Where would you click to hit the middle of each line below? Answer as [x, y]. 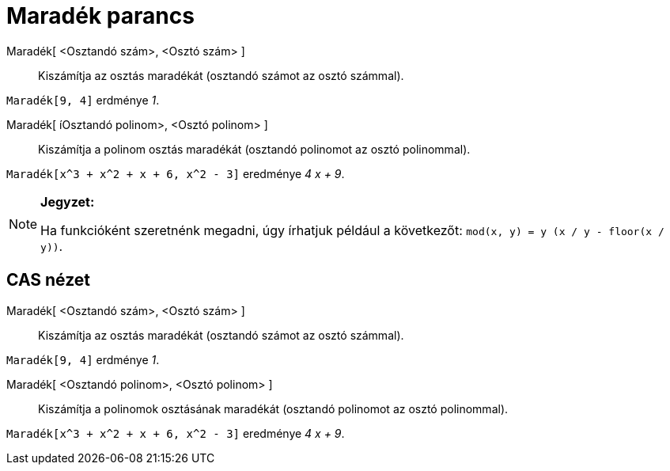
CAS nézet [49, 280]
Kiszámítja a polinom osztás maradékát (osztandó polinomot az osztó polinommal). [254, 149]
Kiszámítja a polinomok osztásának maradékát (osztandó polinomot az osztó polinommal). [273, 408]
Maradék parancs [100, 16]
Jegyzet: [68, 201]
